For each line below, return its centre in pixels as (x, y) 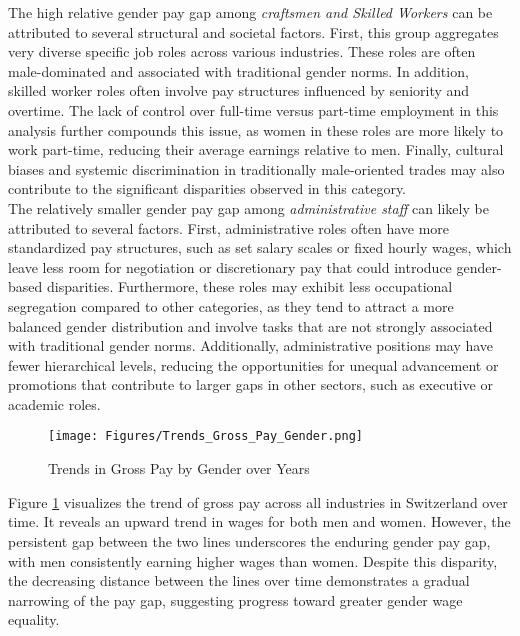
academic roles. (54, 403)
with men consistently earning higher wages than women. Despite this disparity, (253, 560)
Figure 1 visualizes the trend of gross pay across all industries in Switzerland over (258, 501)
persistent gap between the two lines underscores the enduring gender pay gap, (249, 540)
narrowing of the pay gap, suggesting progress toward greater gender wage (235, 599)
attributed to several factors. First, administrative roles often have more (229, 227)
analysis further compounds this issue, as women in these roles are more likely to (256, 129)
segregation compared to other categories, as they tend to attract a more (231, 305)
